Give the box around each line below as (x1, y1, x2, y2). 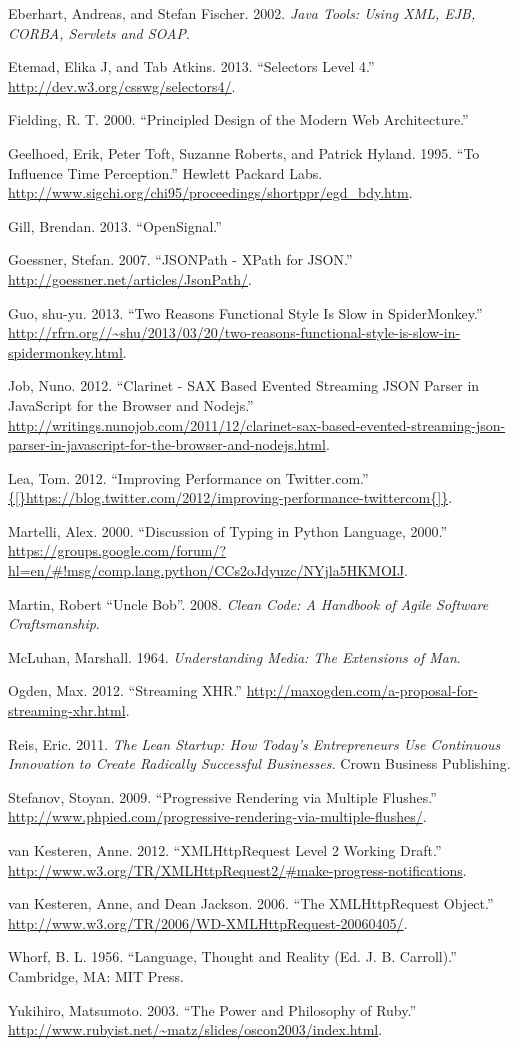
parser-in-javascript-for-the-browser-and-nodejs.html (8, 434, 326, 455)
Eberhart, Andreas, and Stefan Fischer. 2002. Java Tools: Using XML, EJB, (8, 3, 476, 23)
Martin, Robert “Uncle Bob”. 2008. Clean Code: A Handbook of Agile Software (8, 593, 489, 614)
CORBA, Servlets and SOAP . (8, 22, 190, 43)
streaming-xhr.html (8, 700, 126, 721)
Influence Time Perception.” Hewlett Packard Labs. (8, 162, 323, 183)
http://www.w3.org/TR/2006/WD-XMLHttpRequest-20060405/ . (8, 912, 408, 933)
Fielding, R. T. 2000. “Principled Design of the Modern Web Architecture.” (8, 109, 469, 130)
